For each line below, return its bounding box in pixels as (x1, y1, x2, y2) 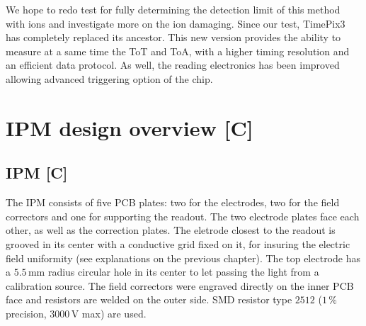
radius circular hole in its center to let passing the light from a (47, 264, 319, 279)
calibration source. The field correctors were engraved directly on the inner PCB (6, 278, 354, 293)
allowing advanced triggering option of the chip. (6, 71, 213, 86)
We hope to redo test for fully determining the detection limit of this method (6, 2, 341, 16)
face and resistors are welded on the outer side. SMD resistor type (6, 292, 292, 307)
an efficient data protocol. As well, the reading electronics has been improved (6, 57, 340, 72)
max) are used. (81, 305, 147, 320)
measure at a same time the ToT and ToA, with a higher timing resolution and (6, 43, 350, 58)
